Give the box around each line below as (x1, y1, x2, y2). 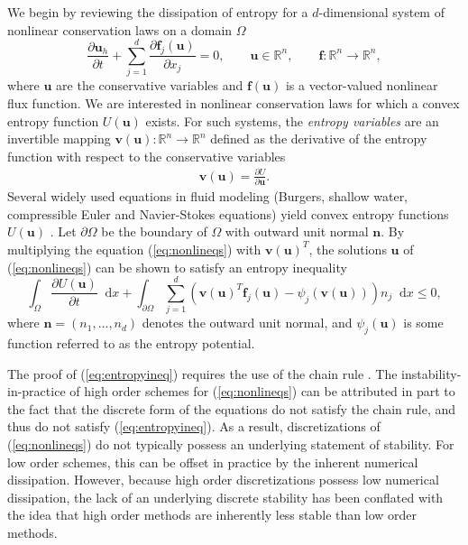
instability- (401, 364, 462, 383)
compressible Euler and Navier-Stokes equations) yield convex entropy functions (7, 204, 449, 223)
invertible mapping (7, 129, 111, 148)
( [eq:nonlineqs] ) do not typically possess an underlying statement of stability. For (7, 435, 454, 453)
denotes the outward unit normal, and (142, 313, 353, 332)
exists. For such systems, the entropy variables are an (145, 111, 439, 130)
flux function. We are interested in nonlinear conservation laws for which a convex (7, 93, 460, 112)
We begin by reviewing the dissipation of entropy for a (7, 3, 308, 21)
